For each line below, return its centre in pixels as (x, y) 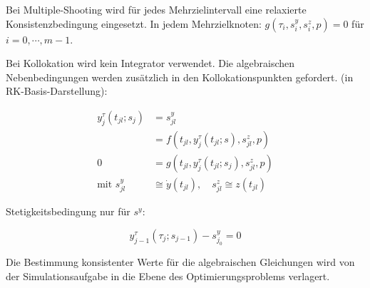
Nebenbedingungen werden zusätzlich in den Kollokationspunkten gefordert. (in (180, 77)
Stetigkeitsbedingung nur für (68, 211)
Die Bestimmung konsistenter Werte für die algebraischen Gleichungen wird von (180, 262)
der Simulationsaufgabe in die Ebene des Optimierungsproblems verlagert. (168, 276)
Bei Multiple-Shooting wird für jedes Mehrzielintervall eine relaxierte (156, 9)
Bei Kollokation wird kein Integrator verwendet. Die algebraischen (150, 63)
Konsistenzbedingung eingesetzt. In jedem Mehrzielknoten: (134, 23)
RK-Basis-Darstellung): (57, 91)
